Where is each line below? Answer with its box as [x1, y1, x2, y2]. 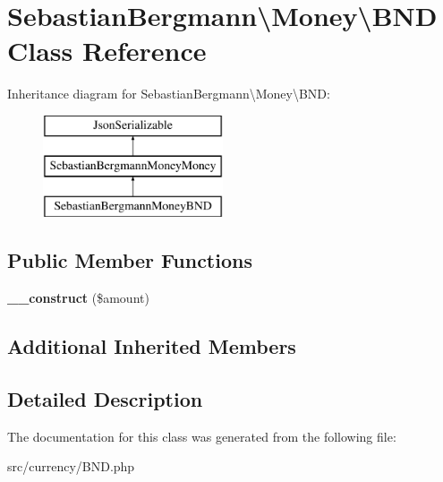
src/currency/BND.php [7, 457, 135, 476]
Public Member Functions [7, 246, 252, 274]
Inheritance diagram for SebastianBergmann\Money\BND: [7, 84, 330, 103]
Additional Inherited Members [7, 332, 296, 360]
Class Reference [7, 32, 207, 69]
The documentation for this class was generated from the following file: [7, 426, 396, 445]
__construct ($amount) [7, 288, 149, 307]
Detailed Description [7, 384, 203, 412]
